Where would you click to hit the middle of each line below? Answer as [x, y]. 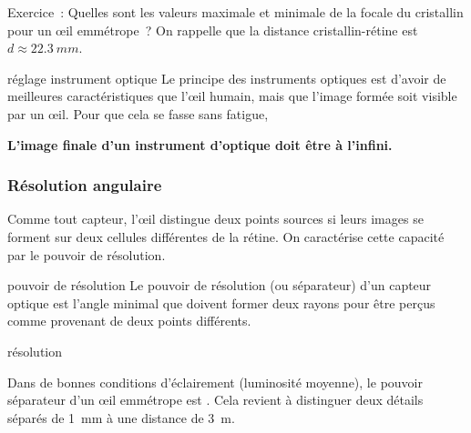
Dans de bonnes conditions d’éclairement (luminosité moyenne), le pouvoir [215, 382]
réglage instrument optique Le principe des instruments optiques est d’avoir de [227, 78]
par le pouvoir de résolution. [87, 254]
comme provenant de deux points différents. [129, 321]
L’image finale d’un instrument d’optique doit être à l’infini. [200, 144]
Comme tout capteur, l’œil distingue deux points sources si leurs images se [215, 219]
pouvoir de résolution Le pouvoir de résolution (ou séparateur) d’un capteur [220, 285]
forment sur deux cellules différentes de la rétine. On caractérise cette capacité [226, 236]
